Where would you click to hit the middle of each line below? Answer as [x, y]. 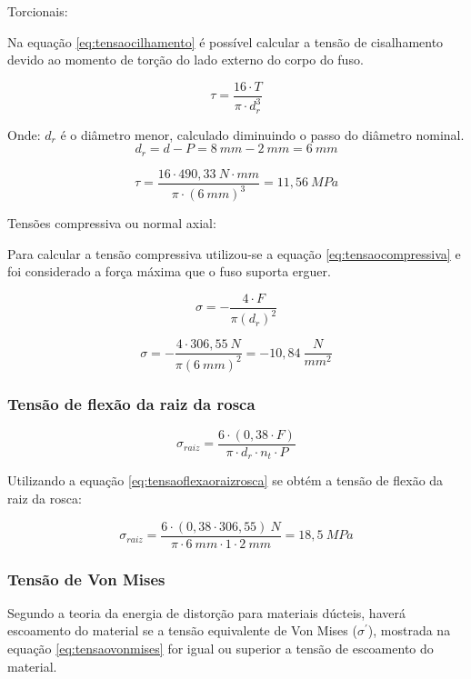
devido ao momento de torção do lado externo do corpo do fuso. [185, 60]
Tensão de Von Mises [86, 579]
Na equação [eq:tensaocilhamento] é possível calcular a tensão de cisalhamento [225, 41]
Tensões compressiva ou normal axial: [112, 223]
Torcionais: [38, 11]
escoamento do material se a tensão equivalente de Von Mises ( [182, 630]
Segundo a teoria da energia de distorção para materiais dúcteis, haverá [206, 612]
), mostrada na [409, 630]
